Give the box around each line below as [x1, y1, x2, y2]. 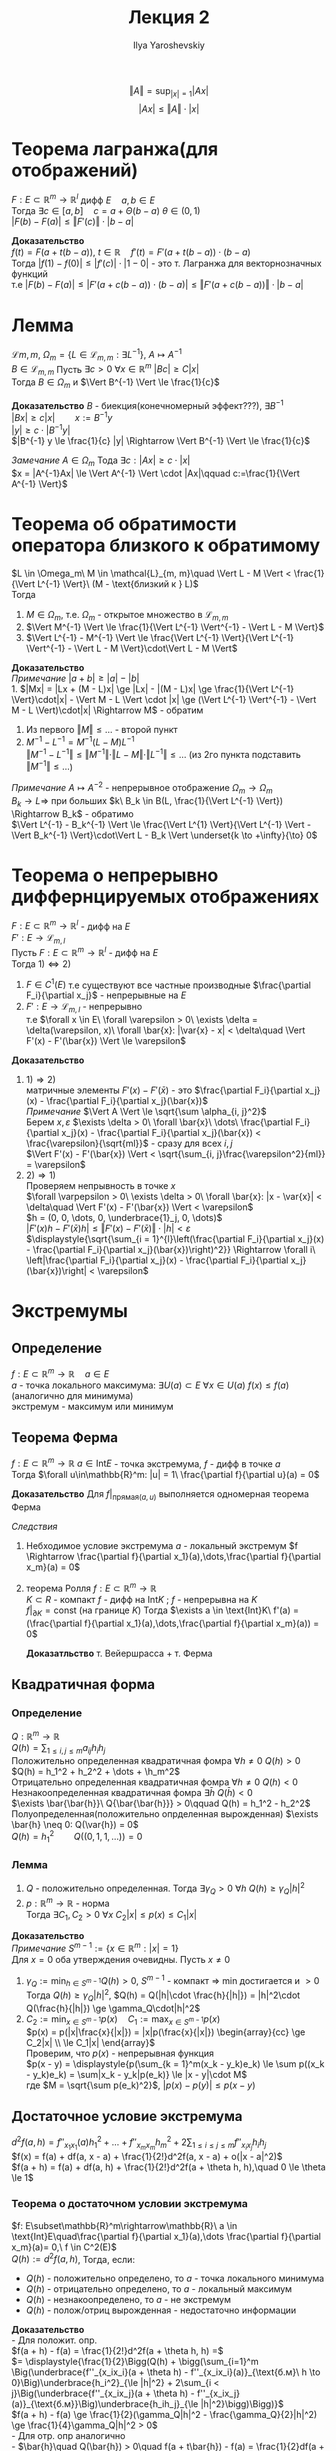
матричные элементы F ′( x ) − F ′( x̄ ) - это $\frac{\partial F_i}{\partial [25, 1084, 303, 1096]
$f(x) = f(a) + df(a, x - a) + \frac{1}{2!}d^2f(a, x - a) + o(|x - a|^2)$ [11, 2151, 283, 2163]
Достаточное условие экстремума [11, 2108, 243, 2125]
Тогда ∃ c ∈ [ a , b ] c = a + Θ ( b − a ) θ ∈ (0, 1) [11, 205, 201, 217]
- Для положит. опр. [11, 2334, 98, 2346]
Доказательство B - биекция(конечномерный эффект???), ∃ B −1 [11, 397, 284, 411]
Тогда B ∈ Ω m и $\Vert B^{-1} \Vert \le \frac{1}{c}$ [11, 376, 221, 390]
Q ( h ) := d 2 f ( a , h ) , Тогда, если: [11, 2251, 136, 2265]
